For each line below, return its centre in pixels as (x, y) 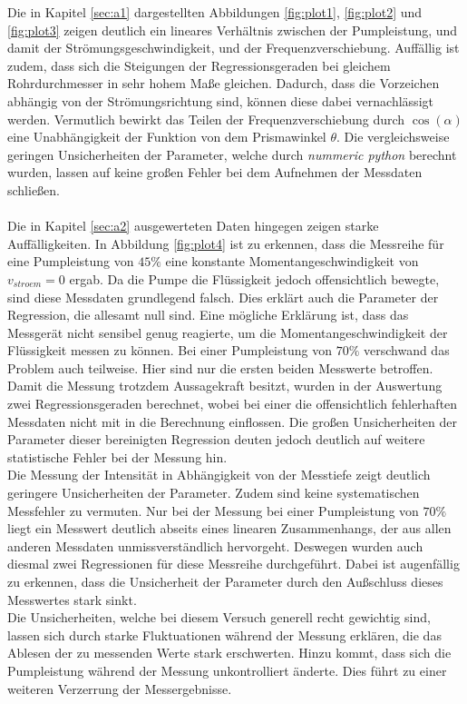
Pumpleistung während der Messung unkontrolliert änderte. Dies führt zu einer (227, 670)
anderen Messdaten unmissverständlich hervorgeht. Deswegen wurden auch (215, 545)
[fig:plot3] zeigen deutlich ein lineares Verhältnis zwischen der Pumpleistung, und (233, 30)
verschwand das (406, 350)
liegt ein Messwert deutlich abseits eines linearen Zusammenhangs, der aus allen (229, 528)
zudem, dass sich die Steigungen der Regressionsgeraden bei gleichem (199, 65)
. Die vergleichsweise (393, 137)
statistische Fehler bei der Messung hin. (117, 456)
